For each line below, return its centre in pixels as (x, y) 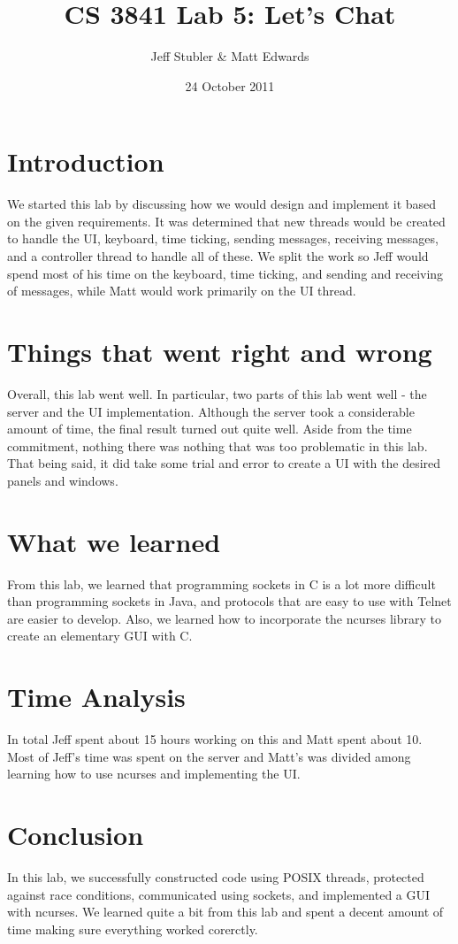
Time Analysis (96, 697)
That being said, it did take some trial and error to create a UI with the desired (224, 463)
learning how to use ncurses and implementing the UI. (154, 774)
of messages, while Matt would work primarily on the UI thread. (182, 291)
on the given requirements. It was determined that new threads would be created (226, 221)
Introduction (86, 161)
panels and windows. (63, 480)
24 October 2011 (230, 85)
